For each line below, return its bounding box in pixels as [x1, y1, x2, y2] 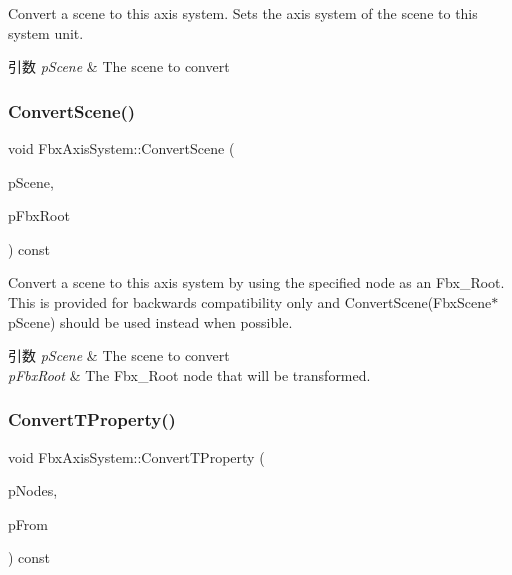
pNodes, [8, 480, 58, 501]
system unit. [8, 22, 84, 43]
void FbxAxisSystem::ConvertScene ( [8, 138, 235, 158]
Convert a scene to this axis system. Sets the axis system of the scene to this [8, 3, 478, 23]
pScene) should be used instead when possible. [8, 311, 293, 332]
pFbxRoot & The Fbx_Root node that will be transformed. [8, 364, 371, 385]
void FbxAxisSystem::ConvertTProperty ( [8, 446, 265, 467]
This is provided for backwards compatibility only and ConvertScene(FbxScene [8, 291, 492, 312]
